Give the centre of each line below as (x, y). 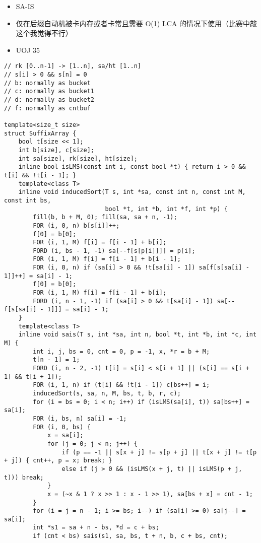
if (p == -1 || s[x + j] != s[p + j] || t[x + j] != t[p (159, 452)
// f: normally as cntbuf (47, 108)
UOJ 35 (28, 50)
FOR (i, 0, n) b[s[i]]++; (76, 225)
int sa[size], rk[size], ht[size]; (78, 158)
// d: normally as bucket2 (49, 100)
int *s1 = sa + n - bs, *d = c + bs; (96, 528)
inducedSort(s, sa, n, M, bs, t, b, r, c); (107, 393)
